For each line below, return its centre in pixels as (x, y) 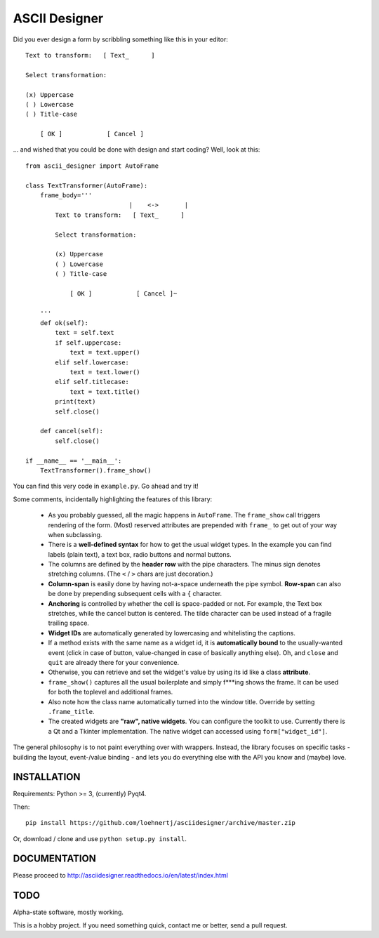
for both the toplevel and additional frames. (111, 692)
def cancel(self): (72, 431)
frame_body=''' (66, 196)
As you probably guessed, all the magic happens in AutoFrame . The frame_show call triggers (184, 515)
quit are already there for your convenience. (114, 662)
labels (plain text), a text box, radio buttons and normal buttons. (140, 554)
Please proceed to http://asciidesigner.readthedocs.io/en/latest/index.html (120, 876)
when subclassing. (75, 534)
